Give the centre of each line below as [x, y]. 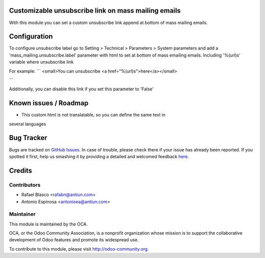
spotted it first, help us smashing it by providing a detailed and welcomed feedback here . [99, 156]
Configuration [31, 37]
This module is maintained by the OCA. [48, 224]
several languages [27, 124]
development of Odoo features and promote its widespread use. [74, 240]
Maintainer [22, 214]
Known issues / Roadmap [49, 103]
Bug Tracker [28, 138]
